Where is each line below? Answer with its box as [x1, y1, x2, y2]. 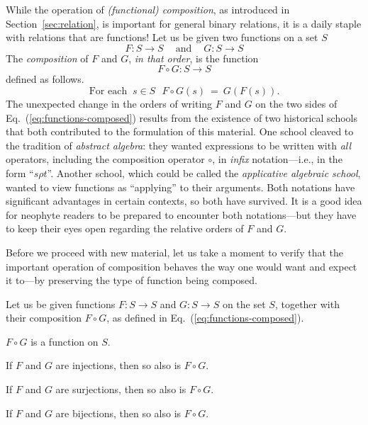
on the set [222, 296, 266, 311]
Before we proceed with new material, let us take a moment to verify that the [6, 244, 343, 259]
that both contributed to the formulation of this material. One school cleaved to [6, 124, 354, 139]
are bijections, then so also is [55, 405, 182, 420]
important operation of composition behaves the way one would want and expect [6, 259, 357, 273]
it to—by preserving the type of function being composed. [6, 273, 257, 288]
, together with [274, 296, 340, 311]
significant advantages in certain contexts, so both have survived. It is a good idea [6, 193, 362, 208]
